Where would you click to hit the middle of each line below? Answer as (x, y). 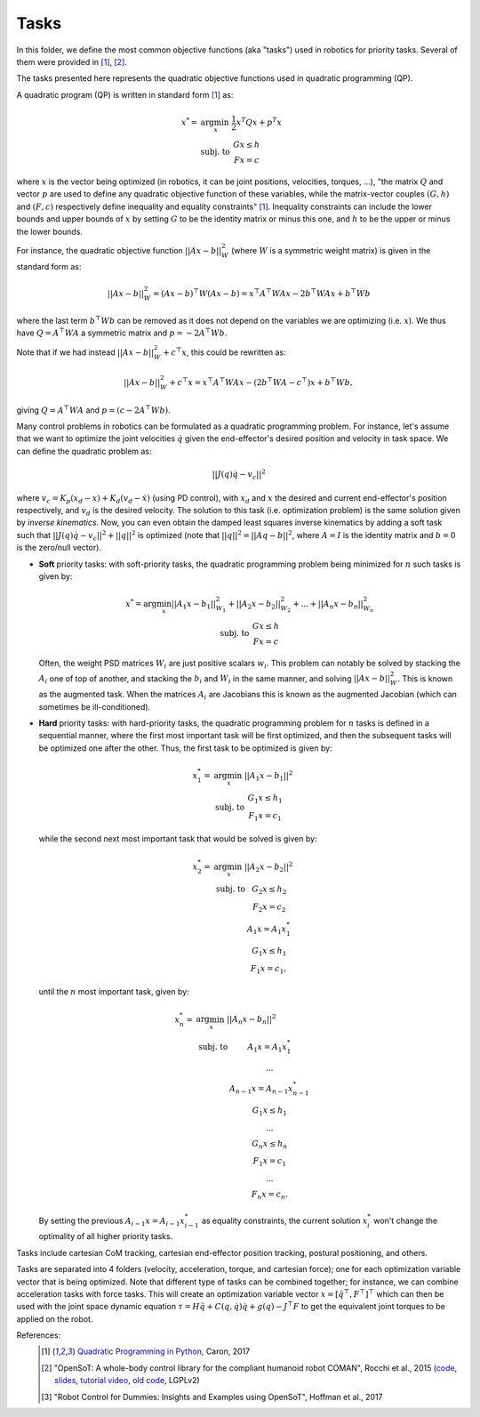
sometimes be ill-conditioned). (95, 706)
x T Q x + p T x (259, 122)
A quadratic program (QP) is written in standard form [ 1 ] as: (125, 94)
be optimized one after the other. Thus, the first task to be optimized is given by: (185, 748)
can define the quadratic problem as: (84, 451)
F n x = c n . (269, 1195)
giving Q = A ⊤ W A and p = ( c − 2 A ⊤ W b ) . (93, 410)
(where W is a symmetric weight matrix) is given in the (331, 250)
